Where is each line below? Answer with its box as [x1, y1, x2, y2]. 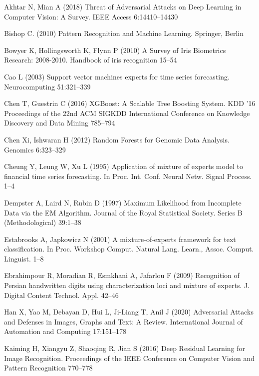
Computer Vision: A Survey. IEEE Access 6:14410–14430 [4, 11, 178, 21]
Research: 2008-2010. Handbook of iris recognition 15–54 [4, 54, 177, 65]
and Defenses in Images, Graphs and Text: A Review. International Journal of [4, 316, 243, 326]
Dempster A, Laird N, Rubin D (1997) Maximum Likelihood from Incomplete [4, 197, 242, 207]
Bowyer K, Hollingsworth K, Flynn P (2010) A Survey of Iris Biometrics [4, 44, 226, 55]
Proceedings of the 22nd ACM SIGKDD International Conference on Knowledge [4, 107, 250, 118]
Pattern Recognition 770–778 [4, 362, 93, 373]
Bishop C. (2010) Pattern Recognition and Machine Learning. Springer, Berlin [4, 28, 244, 38]
